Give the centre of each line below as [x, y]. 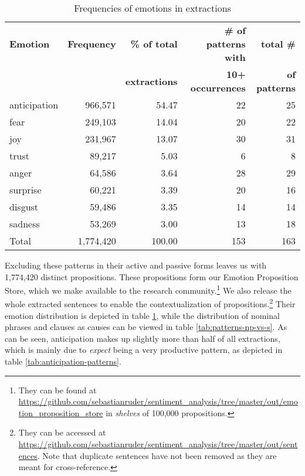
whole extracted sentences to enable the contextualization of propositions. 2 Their [150, 303]
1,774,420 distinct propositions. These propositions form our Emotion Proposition [152, 276]
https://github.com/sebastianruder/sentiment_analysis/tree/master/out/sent [158, 444]
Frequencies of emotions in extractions [152, 8]
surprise [26, 190]
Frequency [92, 44]
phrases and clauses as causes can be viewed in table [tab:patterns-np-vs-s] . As [146, 327]
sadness [25, 224]
